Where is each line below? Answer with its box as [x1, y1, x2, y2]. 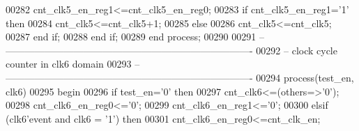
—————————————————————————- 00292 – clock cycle [6, 43, 337, 57]
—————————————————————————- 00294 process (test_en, [6, 70, 354, 84]
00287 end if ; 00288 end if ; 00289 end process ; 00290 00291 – [6, 29, 264, 44]
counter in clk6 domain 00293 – [6, 56, 140, 71]
